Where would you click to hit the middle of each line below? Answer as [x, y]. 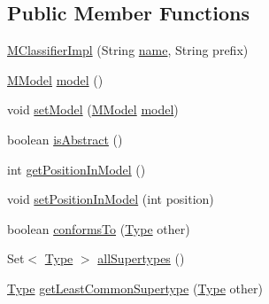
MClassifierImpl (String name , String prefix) [128, 50]
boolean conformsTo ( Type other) [99, 228]
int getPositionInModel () [77, 169]
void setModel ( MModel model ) [93, 109]
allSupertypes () [141, 258]
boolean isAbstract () [65, 139]
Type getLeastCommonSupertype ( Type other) [135, 288]
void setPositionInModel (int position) [111, 199]
